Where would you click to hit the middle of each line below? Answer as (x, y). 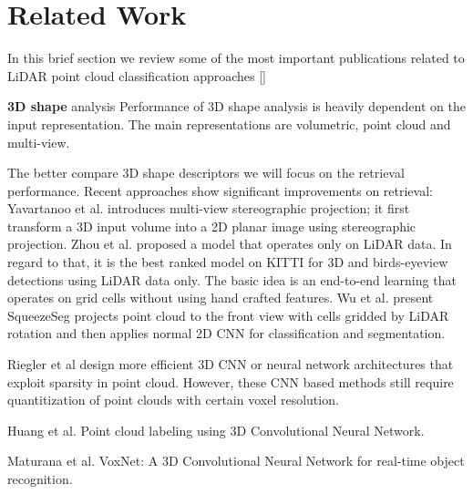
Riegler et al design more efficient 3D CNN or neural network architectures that (231, 364)
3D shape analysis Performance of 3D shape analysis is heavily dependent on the (236, 106)
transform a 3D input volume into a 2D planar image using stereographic (212, 226)
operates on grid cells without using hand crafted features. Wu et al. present (221, 298)
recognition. (40, 479)
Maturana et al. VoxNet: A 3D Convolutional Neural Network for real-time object (236, 461)
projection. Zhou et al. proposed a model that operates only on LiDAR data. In (230, 244)
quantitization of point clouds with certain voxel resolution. (173, 400)
